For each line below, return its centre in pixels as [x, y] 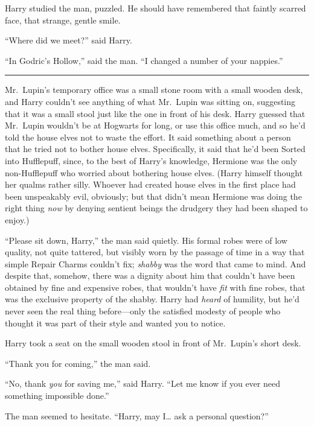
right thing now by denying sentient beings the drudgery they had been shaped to [156, 208]
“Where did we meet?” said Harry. [69, 40]
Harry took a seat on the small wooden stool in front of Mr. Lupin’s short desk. [153, 343]
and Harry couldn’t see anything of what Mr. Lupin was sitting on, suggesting [150, 101]
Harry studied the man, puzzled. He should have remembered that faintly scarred [155, 8]
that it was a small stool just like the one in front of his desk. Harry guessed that [155, 113]
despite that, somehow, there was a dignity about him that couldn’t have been [150, 275]
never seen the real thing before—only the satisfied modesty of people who [143, 311]
